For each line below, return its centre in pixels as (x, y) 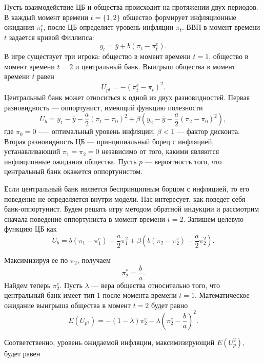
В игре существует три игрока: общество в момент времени (97, 56)
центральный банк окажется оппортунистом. (74, 171)
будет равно (170, 305)
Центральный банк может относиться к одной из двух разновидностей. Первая (127, 97)
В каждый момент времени (46, 17)
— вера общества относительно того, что (156, 285)
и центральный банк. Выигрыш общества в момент (155, 66)
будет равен (22, 353)
